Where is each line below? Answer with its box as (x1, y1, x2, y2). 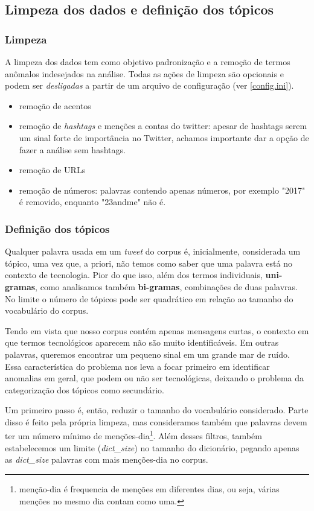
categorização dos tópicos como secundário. (5, 383, 164, 396)
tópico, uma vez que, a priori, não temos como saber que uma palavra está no (5, 256, 292, 269)
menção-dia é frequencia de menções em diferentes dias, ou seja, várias (19, 482, 280, 495)
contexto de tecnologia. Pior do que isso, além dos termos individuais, (5, 268, 263, 281)
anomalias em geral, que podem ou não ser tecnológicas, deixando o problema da (5, 372, 304, 384)
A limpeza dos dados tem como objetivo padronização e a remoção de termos (5, 56, 290, 68)
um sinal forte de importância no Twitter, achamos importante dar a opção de (19, 131, 309, 144)
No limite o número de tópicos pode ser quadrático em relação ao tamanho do (5, 292, 293, 305)
